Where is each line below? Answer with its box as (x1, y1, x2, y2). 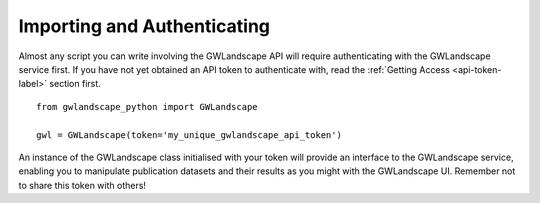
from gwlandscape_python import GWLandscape (36, 101, 259, 112)
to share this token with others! (18, 179, 147, 191)
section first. (49, 78, 102, 90)
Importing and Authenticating (18, 15, 270, 37)
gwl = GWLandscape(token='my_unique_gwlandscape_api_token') (36, 129, 342, 140)
